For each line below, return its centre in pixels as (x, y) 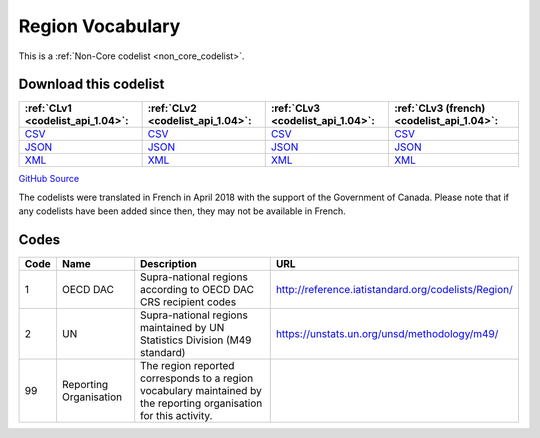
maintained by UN (182, 328)
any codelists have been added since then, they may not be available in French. (182, 211)
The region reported (187, 366)
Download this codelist (91, 84)
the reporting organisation (201, 403)
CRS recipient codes (188, 302)
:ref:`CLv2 (172, 108)
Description (168, 264)
